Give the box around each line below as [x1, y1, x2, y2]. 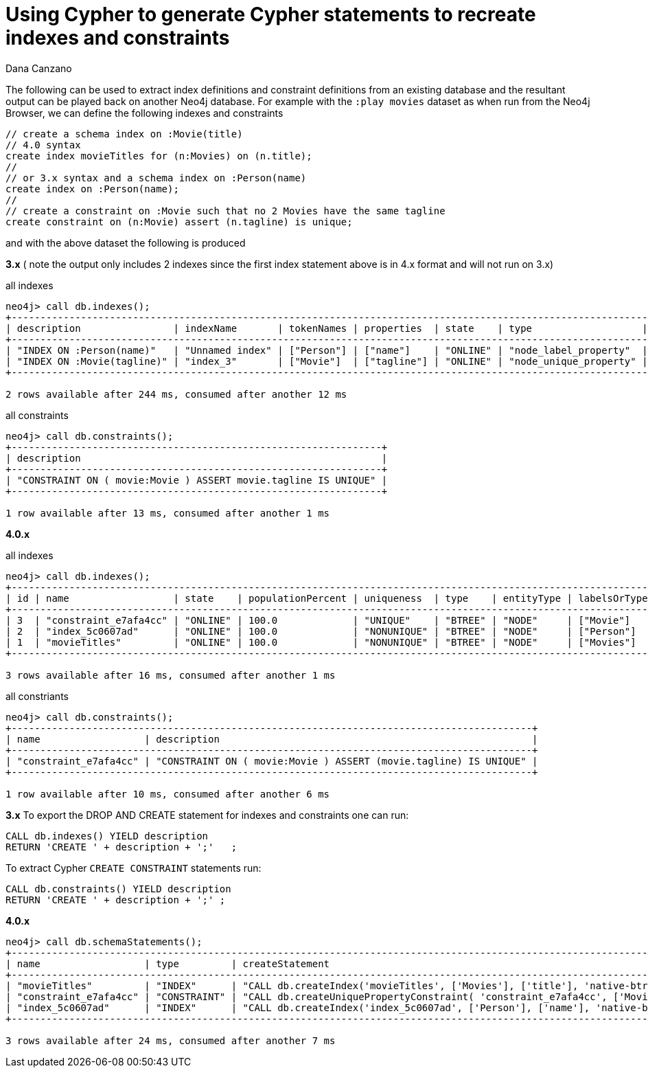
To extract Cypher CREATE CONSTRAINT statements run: [5, 861, 262, 874]
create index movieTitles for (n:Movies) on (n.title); [5, 150, 312, 161]
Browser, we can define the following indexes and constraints [5, 106, 283, 119]
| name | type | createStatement [5, 958, 330, 969]
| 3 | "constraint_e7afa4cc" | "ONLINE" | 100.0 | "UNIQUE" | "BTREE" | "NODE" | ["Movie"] [5, 614, 631, 626]
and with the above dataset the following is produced [5, 236, 246, 249]
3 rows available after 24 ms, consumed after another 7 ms [5, 1035, 336, 1046]
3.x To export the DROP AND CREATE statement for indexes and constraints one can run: [5, 809, 409, 821]
